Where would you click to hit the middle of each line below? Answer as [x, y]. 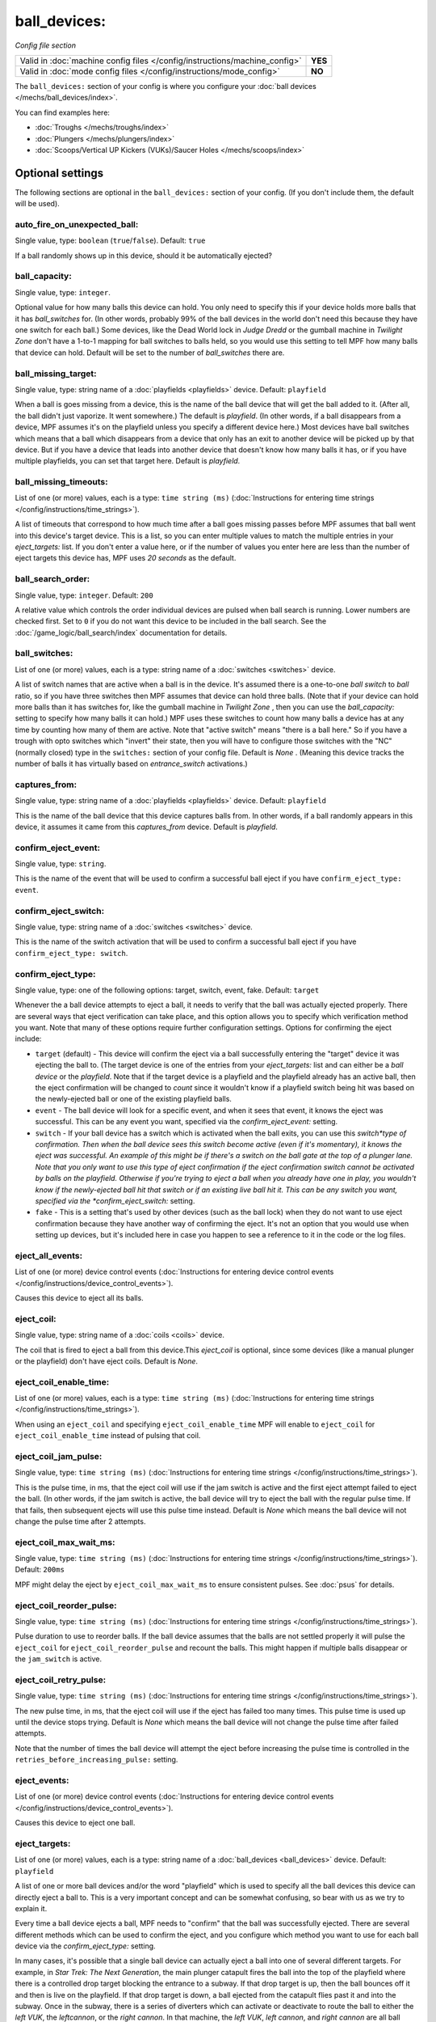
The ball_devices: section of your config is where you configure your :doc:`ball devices [166, 86]
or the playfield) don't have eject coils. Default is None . [106, 1361]
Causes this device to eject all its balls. [80, 1298]
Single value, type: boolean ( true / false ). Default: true [110, 241]
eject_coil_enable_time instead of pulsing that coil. [108, 1436]
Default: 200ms [40, 1570]
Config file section [46, 45]
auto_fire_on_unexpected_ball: [77, 224]
